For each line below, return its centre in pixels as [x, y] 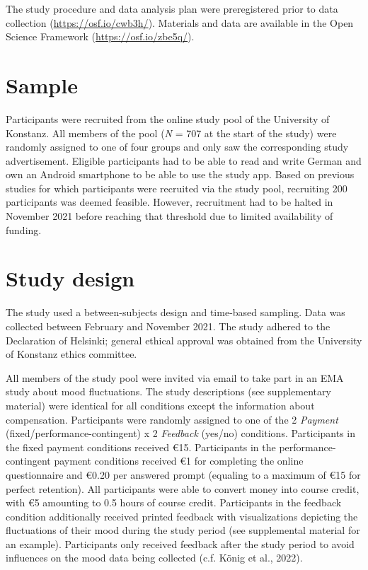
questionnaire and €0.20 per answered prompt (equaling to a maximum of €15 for [183, 474]
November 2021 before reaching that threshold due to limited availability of [169, 216]
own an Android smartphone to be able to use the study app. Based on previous [180, 174]
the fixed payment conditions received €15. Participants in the [141, 447]
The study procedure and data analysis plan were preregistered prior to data [172, 8]
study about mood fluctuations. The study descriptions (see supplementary [168, 391]
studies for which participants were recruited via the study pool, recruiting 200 [177, 188]
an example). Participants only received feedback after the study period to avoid [180, 543]
